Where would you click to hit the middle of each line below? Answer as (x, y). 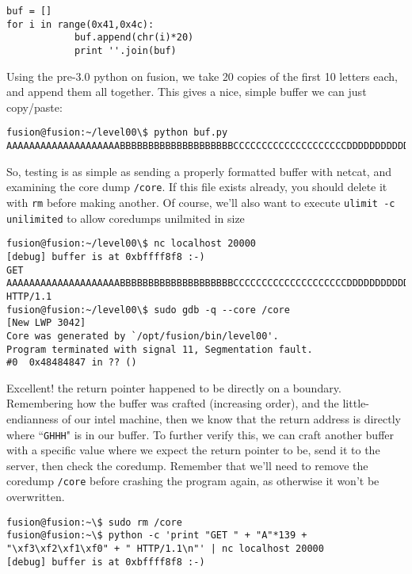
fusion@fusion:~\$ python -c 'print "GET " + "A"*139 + (157, 536)
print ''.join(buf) (125, 50)
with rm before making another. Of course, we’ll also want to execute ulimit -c (201, 202)
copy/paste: (34, 107)
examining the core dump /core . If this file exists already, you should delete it (197, 187)
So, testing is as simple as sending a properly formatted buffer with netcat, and (199, 171)
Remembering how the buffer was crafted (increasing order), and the (173, 403)
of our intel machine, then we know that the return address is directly (231, 419)
